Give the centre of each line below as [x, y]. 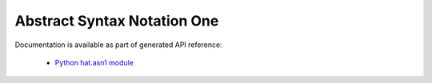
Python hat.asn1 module [94, 62]
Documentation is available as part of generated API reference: [119, 45]
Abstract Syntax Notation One [117, 21]
